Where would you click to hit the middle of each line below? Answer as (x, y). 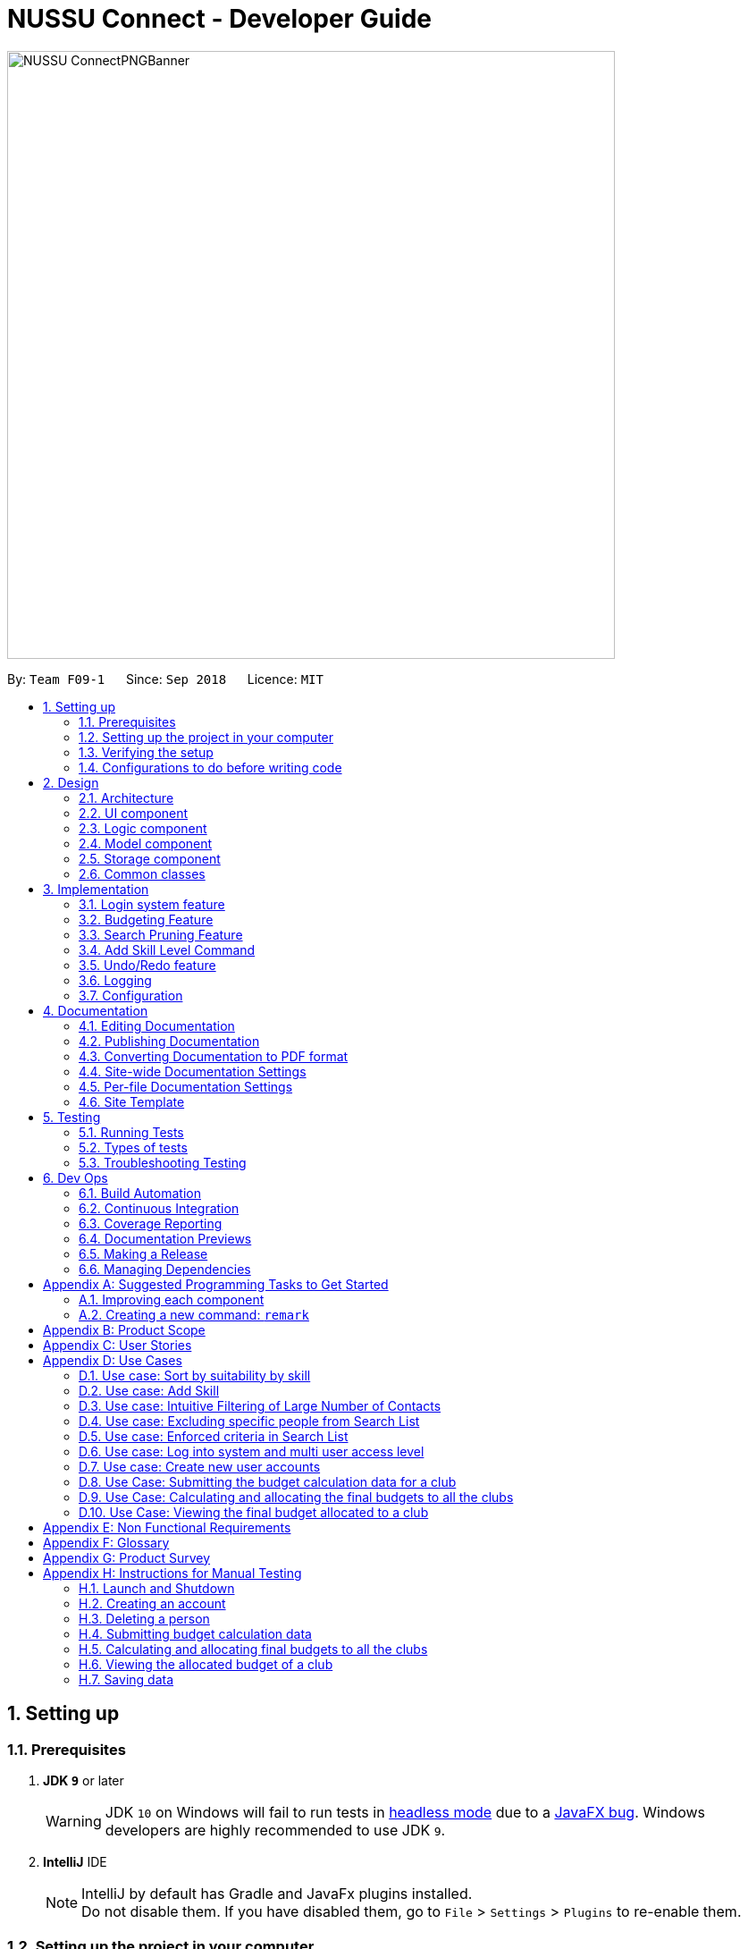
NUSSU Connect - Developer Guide (219, 19)
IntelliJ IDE (75, 1861)
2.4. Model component (146, 843)
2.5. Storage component (150, 858)
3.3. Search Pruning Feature (161, 934)
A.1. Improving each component (172, 1299)
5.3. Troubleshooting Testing (163, 1162)
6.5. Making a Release (143, 1253)
